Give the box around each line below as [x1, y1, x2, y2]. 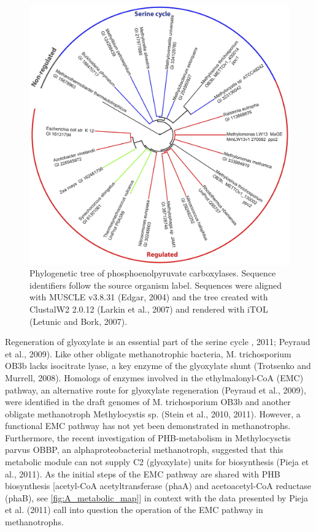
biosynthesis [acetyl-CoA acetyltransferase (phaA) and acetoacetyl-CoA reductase [5, 479, 312, 492]
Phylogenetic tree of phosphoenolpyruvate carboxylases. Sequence [29, 267, 276, 279]
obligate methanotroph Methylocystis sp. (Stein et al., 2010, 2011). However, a [5, 407, 301, 420]
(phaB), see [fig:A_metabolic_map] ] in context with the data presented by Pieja [5, 491, 309, 504]
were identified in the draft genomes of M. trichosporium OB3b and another [5, 395, 291, 408]
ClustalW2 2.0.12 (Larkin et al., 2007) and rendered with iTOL [29, 302, 268, 315]
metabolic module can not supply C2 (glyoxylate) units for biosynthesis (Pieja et [5, 455, 309, 468]
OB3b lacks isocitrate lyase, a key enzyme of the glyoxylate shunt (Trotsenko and [5, 359, 311, 372]
